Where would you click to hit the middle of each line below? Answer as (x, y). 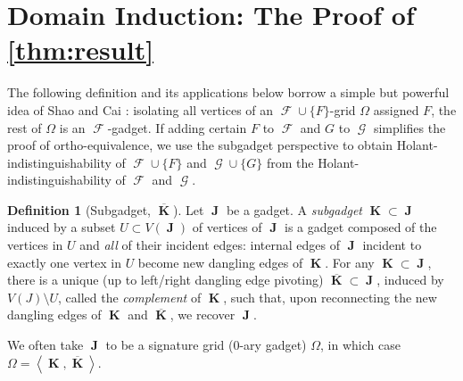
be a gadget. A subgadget (294, 209)
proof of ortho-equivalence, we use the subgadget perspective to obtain (200, 145)
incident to (392, 245)
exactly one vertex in (64, 262)
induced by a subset (62, 227)
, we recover (203, 315)
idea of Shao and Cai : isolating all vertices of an (141, 109)
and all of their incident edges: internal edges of (210, 245)
